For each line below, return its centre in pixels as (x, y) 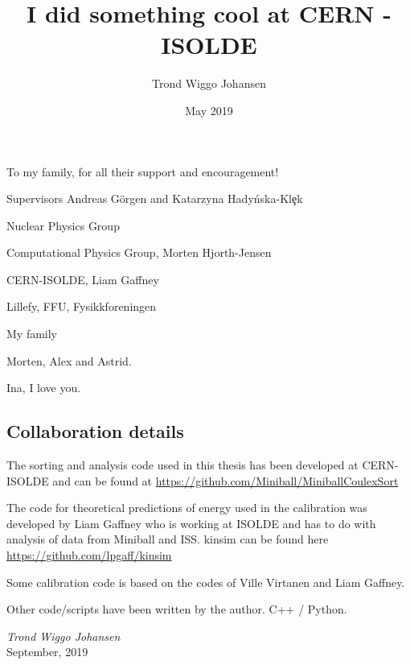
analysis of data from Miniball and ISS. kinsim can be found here (168, 539)
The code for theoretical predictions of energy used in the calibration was (187, 508)
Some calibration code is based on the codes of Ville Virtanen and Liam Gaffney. (206, 582)
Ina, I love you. (44, 388)
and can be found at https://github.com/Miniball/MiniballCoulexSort (225, 480)
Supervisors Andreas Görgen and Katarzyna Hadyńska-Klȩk (155, 198)
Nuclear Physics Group (63, 225)
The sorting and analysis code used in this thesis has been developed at (182, 465)
